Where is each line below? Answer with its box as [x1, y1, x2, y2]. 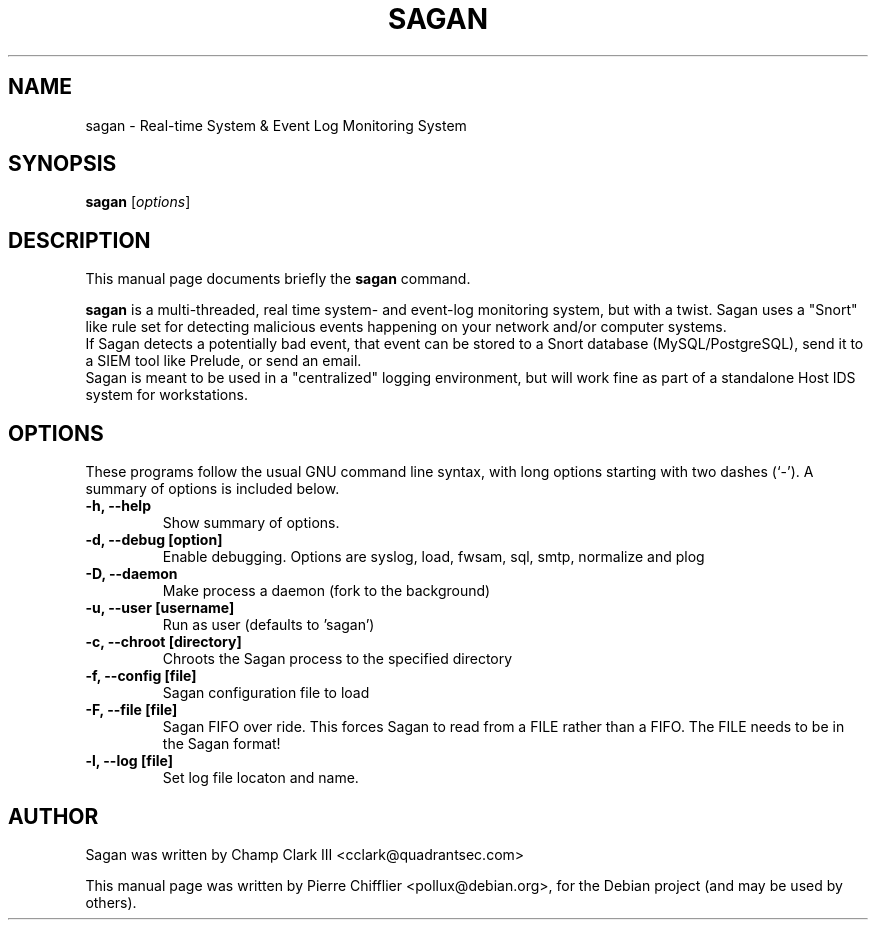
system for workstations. [85, 386, 248, 404]
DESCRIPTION [8, 227, 151, 253]
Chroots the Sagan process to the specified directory [162, 650, 513, 668]
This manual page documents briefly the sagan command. [85, 270, 471, 288]
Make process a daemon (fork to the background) [162, 582, 491, 600]
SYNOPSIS [8, 151, 117, 177]
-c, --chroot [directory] [85, 633, 242, 651]
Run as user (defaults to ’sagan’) [162, 616, 375, 634]
